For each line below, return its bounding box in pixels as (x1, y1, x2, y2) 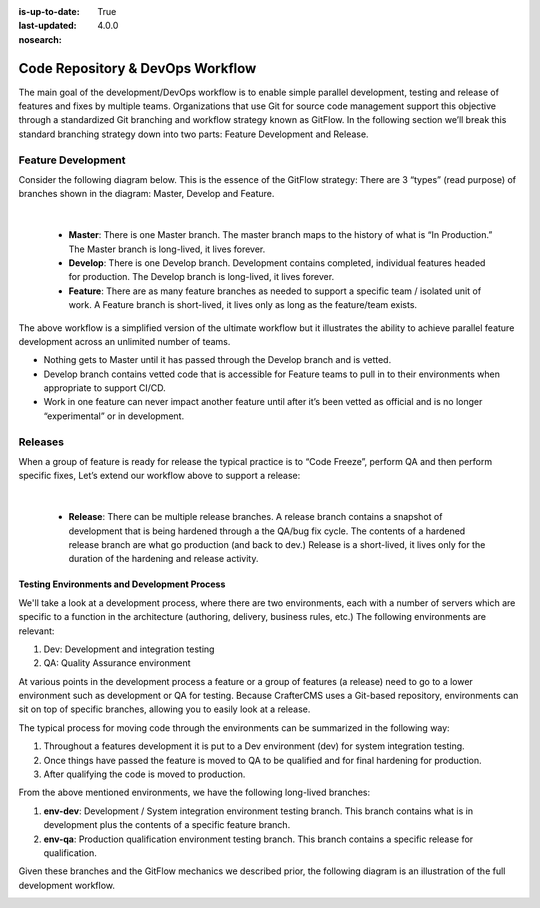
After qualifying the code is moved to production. (43, 768, 246, 780)
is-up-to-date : (18, 6, 80, 17)
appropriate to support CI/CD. (43, 382, 166, 394)
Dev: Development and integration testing (43, 643, 215, 655)
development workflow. (18, 879, 115, 891)
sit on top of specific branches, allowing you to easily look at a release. (18, 703, 311, 715)
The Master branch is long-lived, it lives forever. (68, 243, 266, 255)
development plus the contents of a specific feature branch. (43, 819, 291, 831)
